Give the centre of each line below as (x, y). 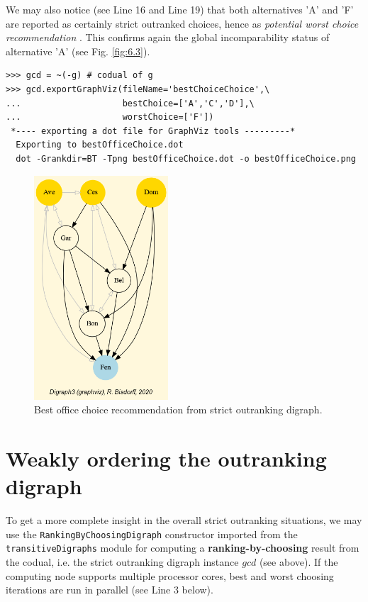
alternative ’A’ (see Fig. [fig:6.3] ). (78, 51)
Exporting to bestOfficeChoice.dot (100, 145)
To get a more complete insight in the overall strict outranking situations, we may (184, 520)
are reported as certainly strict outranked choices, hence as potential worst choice (182, 23)
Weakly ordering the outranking (166, 458)
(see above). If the (299, 561)
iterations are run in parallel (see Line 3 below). (110, 590)
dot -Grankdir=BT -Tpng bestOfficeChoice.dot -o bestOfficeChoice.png (186, 158)
